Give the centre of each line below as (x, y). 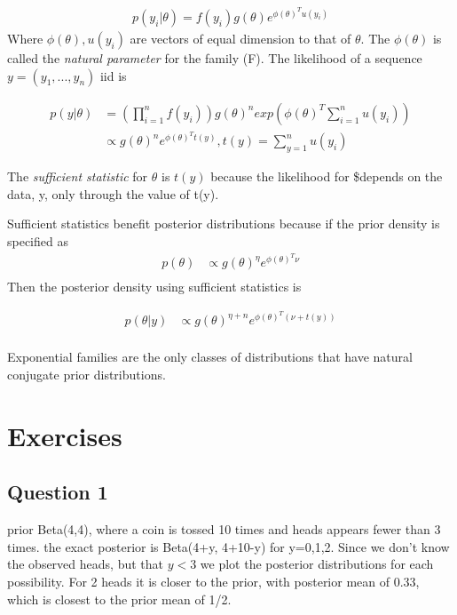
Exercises (65, 435)
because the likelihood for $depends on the (327, 176)
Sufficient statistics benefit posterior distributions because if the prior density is (224, 224)
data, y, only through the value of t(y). (113, 193)
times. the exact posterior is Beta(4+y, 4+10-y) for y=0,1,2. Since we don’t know (228, 546)
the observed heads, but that (85, 564)
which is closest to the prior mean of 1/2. (119, 599)
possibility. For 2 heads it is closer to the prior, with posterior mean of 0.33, (213, 581)
